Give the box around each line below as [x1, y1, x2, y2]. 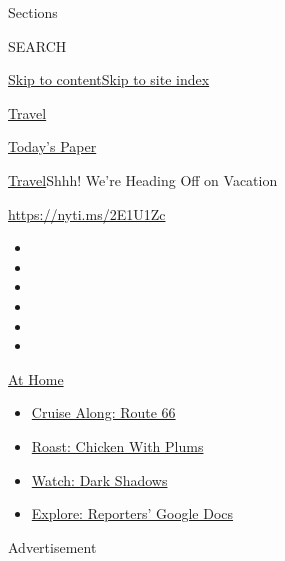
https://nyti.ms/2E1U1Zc [8, 203, 166, 224]
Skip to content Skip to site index [8, 69, 210, 90]
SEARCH [8, 35, 67, 56]
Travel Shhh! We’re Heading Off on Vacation [8, 169, 278, 190]
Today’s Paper [8, 136, 97, 157]
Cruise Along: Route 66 [31, 402, 176, 423]
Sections [8, 2, 58, 22]
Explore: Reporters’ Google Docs [31, 503, 234, 524]
